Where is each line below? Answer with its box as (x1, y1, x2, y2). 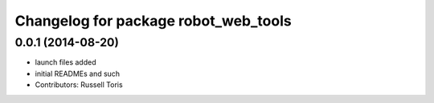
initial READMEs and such (35, 69, 121, 78)
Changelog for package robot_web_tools (14, 12, 293, 30)
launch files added (35, 57, 96, 67)
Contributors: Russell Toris (35, 80, 124, 89)
